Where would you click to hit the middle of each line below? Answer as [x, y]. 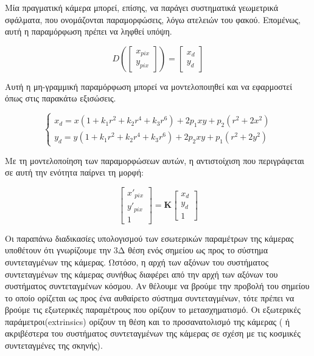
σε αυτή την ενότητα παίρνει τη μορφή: [74, 172]
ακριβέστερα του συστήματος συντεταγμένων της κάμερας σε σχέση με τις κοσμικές [153, 333]
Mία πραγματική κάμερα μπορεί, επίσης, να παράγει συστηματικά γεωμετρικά [142, 7]
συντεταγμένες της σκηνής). [54, 345]
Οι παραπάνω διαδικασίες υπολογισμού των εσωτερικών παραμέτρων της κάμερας [149, 238]
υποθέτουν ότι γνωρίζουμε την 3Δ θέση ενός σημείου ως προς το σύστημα [137, 250]
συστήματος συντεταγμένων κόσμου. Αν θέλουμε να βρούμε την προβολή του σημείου [157, 286]
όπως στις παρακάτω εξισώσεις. [61, 98]
